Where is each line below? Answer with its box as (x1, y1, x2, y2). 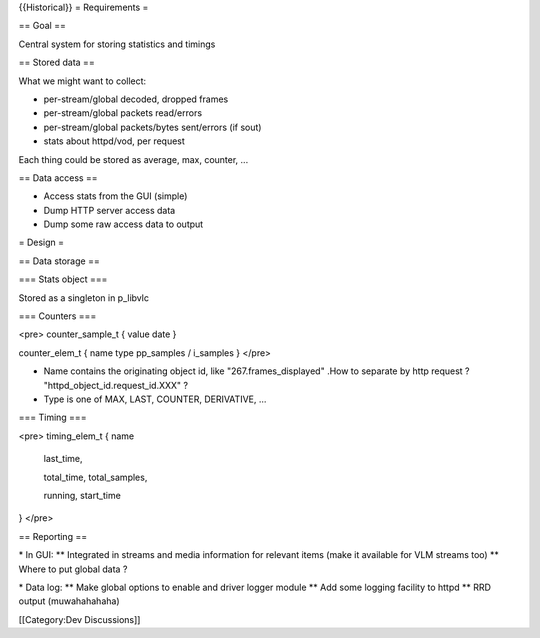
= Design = (18, 236, 65, 249)
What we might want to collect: (18, 75, 147, 87)
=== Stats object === (18, 273, 108, 285)
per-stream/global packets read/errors (43, 107, 203, 119)
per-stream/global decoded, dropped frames (43, 93, 229, 105)
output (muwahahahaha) (18, 595, 120, 607)
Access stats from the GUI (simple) (43, 190, 188, 202)
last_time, (43, 453, 84, 465)
